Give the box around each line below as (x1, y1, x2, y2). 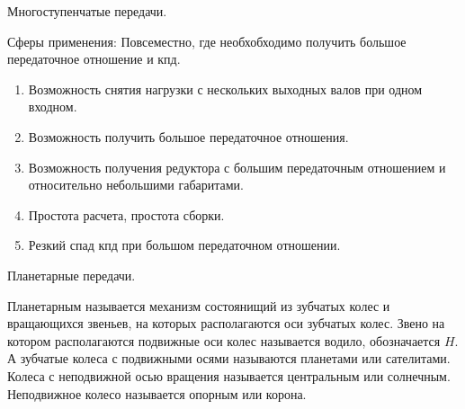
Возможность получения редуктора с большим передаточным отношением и (28, 157, 446, 176)
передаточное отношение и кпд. (7, 49, 181, 68)
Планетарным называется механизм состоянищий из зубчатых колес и (7, 296, 390, 315)
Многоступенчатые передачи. (7, 2, 167, 20)
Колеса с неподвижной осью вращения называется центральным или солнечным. (7, 366, 451, 385)
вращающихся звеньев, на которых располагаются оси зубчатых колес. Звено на (7, 314, 445, 333)
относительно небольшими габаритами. (28, 175, 244, 194)
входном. (28, 97, 77, 116)
